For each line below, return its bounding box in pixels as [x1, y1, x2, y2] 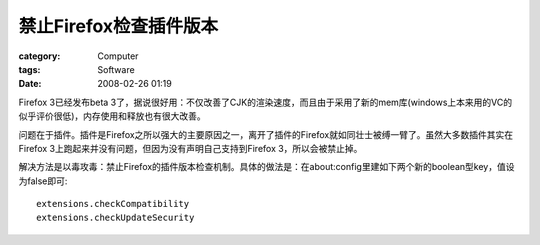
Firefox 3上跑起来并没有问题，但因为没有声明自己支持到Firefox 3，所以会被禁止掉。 [18, 142, 363, 154]
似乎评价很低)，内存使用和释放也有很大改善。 [18, 110, 207, 122]
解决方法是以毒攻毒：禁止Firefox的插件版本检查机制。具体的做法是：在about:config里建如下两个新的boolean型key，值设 [18, 161, 515, 173]
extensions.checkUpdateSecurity [36, 212, 195, 224]
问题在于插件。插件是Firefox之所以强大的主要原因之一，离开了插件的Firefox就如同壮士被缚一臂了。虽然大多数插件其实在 [18, 128, 514, 140]
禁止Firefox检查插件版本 [18, 15, 219, 37]
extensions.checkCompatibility [36, 198, 190, 210]
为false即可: [18, 175, 68, 187]
